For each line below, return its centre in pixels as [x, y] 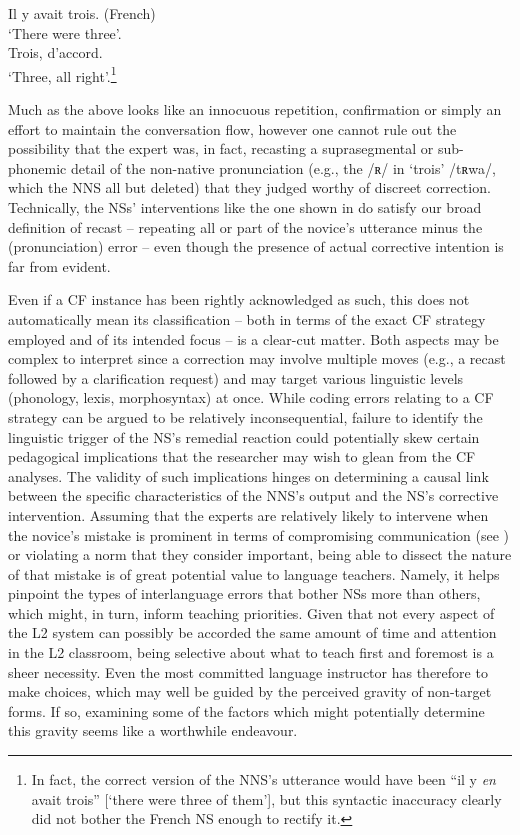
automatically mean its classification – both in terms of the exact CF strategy [247, 318]
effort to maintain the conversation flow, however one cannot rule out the [232, 128]
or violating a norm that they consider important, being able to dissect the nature [260, 554]
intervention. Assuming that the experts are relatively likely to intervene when [248, 514]
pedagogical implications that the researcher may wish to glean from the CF [242, 456]
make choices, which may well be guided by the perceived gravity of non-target [250, 691]
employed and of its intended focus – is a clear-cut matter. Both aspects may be [253, 338]
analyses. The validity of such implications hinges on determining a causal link [248, 475]
